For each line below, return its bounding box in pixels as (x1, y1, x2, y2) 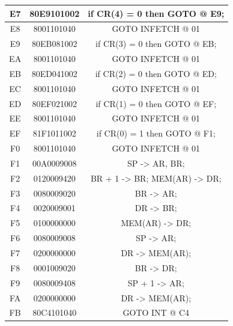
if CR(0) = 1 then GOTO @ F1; (96, 127, 216, 140)
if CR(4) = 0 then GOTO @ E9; (88, 7, 225, 19)
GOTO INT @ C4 (123, 306, 190, 319)
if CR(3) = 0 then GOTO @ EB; (95, 37, 217, 50)
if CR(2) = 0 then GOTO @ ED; (95, 67, 217, 79)
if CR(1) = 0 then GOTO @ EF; (95, 97, 217, 109)
